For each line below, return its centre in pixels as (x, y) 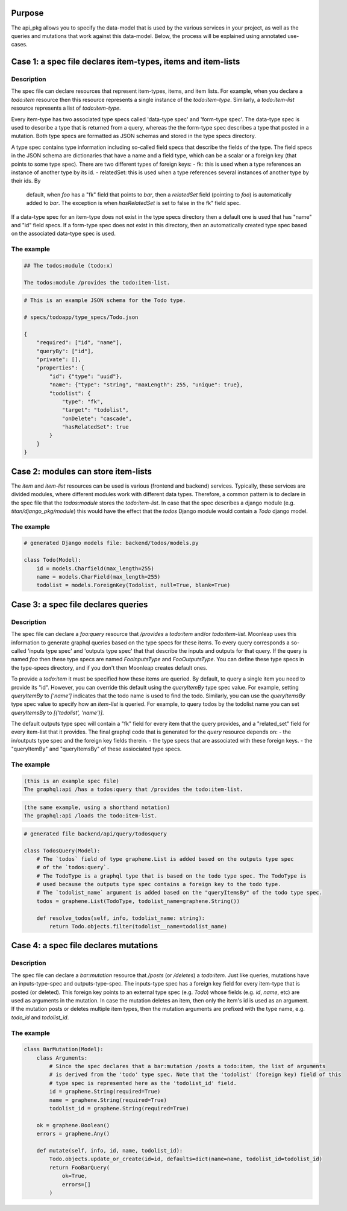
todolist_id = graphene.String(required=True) (119, 1109)
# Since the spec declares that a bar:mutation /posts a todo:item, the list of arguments (187, 1066)
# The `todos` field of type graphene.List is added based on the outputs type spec (165, 859)
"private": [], (59, 359)
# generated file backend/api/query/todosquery (95, 834)
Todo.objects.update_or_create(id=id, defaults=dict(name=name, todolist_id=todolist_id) (186, 1159)
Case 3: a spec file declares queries (80, 604)
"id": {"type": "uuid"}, (86, 376)
